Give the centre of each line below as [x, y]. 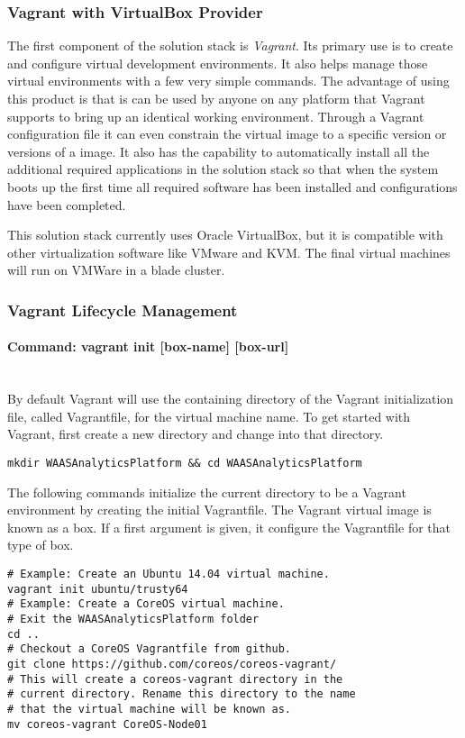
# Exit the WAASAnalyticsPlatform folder [133, 619]
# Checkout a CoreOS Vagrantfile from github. [149, 649]
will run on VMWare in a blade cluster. [116, 270]
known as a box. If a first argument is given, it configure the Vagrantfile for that [229, 527]
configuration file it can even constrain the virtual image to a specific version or [227, 134]
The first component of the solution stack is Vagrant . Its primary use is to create [230, 46]
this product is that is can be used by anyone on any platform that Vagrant [216, 98]
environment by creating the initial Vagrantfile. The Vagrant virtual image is [219, 510]
